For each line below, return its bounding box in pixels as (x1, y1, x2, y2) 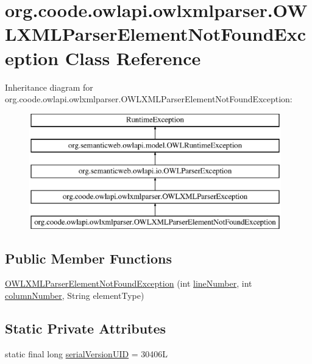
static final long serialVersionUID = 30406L (5, 347, 168, 360)
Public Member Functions (5, 248, 172, 267)
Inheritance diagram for (5, 80, 93, 93)
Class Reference (65, 45, 201, 70)
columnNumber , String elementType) (5, 289, 144, 302)
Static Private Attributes (5, 319, 166, 338)
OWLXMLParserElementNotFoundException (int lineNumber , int (5, 277, 252, 290)
